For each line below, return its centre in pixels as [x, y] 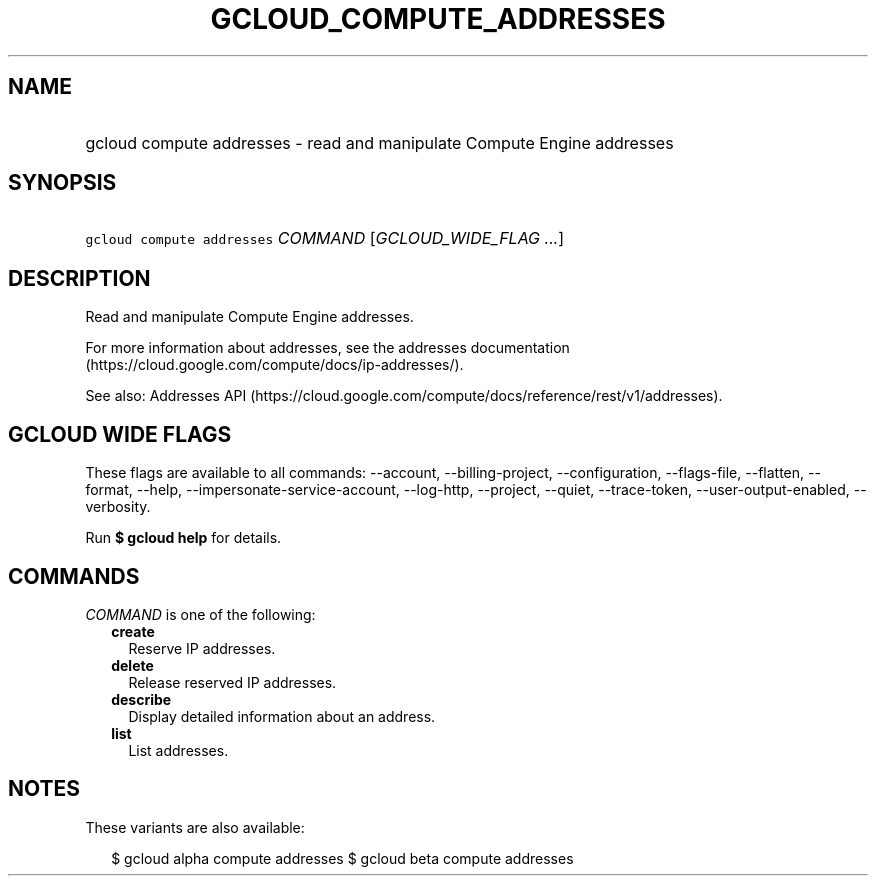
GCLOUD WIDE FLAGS [120, 434]
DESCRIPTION [79, 278]
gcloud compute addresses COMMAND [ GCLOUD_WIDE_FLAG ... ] [325, 238]
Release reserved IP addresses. [232, 682]
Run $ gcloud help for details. [183, 538]
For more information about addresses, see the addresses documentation [327, 348]
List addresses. [178, 750]
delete [132, 665]
